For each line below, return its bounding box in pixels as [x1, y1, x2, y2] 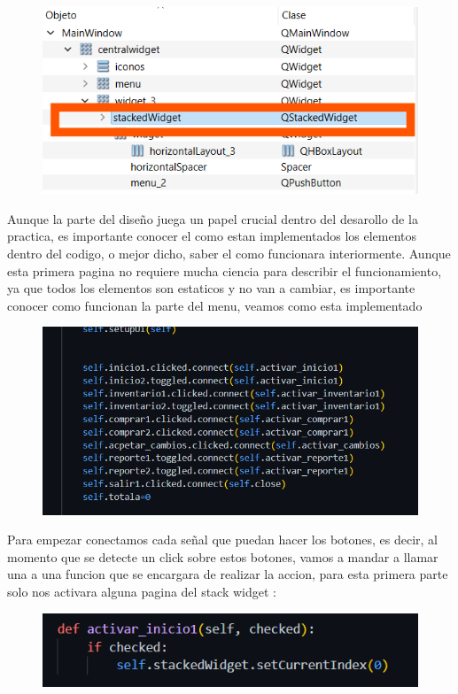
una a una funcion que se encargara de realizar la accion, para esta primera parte [7, 565, 448, 583]
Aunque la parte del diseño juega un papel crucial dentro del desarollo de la [7, 209, 418, 227]
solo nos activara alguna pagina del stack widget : [7, 582, 276, 601]
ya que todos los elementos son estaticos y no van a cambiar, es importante [7, 279, 415, 297]
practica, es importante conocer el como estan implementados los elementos [7, 227, 417, 245]
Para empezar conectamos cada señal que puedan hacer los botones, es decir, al [7, 530, 439, 549]
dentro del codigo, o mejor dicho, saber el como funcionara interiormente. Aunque [7, 244, 451, 262]
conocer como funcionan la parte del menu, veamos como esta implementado [7, 296, 423, 314]
